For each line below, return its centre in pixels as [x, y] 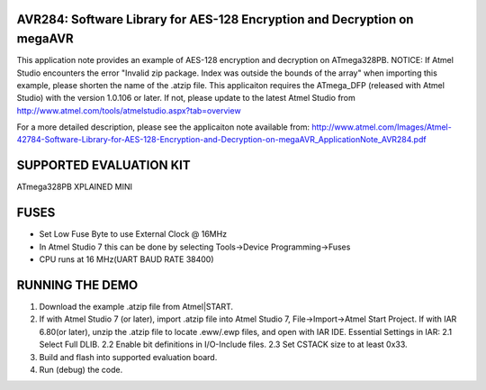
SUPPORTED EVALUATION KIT [103, 165]
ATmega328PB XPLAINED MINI [75, 187]
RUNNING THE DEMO [77, 285]
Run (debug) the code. [81, 369]
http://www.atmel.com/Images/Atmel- [382, 127]
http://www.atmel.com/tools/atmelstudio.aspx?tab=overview [129, 110]
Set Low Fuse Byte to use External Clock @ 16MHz [133, 234]
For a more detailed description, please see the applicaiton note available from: [163, 127]
